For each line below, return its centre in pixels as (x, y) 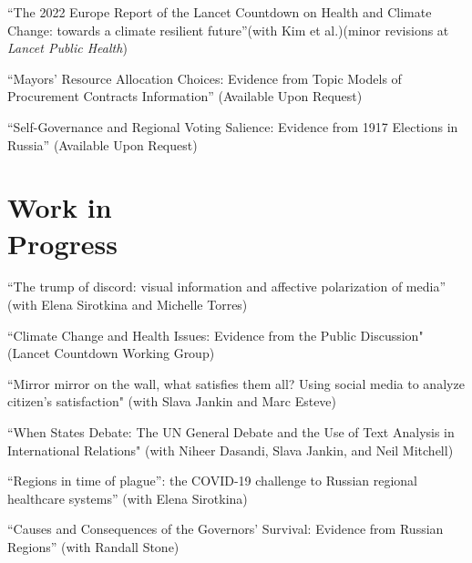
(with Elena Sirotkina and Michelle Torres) (128, 305)
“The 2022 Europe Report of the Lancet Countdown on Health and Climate (220, 12)
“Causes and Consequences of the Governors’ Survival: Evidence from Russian (226, 529)
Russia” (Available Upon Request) (103, 144)
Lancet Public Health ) (67, 48)
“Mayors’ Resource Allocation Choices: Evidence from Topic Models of (205, 78)
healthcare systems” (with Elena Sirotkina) (128, 498)
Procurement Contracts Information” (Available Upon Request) (185, 96)
